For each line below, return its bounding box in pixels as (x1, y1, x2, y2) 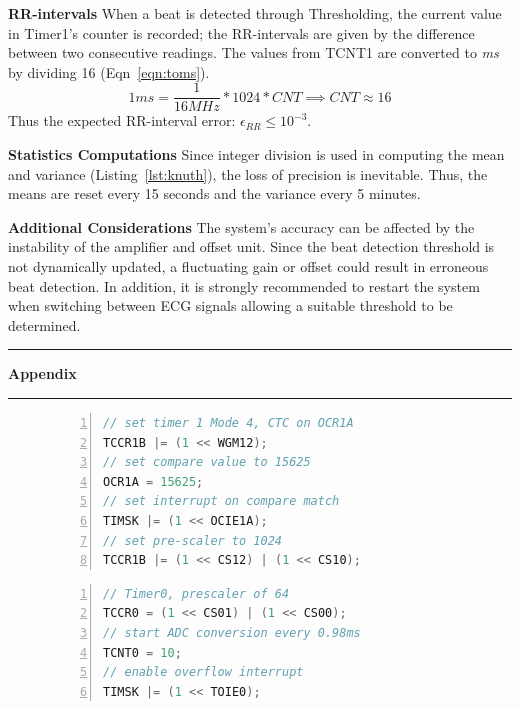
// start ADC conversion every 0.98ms (103, 625, 361, 640)
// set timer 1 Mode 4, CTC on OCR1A (103, 415, 354, 430)
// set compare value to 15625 (103, 455, 311, 470)
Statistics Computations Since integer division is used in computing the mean (8, 144, 505, 165)
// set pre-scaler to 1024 (103, 533, 282, 548)
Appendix (8, 363, 77, 384)
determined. (8, 314, 81, 335)
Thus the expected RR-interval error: (8, 110, 236, 131)
